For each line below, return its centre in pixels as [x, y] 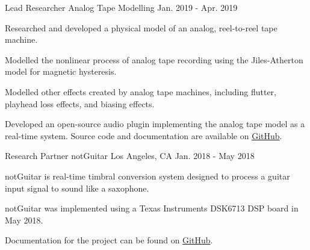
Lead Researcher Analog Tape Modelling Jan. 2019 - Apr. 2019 [121, 7]
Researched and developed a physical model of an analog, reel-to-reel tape [141, 27]
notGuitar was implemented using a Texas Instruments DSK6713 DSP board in [152, 208]
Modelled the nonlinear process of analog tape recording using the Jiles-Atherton [154, 59]
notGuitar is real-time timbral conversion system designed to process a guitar [147, 176]
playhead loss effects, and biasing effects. [80, 103]
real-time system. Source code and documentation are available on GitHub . [144, 135]
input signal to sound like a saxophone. [77, 188]
